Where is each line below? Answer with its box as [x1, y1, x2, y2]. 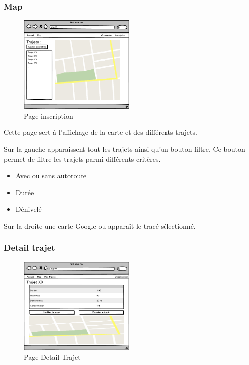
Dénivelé [15, 204, 42, 214]
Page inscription [24, 110, 73, 121]
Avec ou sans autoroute [15, 170, 86, 181]
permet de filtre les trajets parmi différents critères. [4, 153, 161, 164]
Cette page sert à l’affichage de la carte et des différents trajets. [4, 127, 197, 137]
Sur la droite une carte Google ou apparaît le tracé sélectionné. [4, 220, 196, 231]
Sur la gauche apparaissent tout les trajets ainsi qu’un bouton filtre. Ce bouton [4, 143, 245, 154]
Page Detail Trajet [24, 352, 81, 362]
